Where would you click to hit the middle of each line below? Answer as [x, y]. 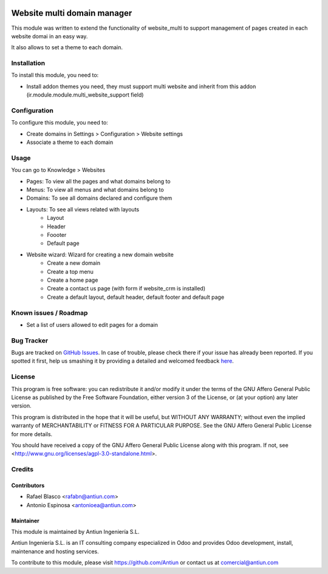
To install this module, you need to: [55, 75]
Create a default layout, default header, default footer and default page [136, 297]
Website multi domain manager [72, 13]
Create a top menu [70, 272]
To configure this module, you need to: [60, 123]
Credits [22, 470]
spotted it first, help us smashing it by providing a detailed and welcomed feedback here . [122, 361]
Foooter [57, 235]
